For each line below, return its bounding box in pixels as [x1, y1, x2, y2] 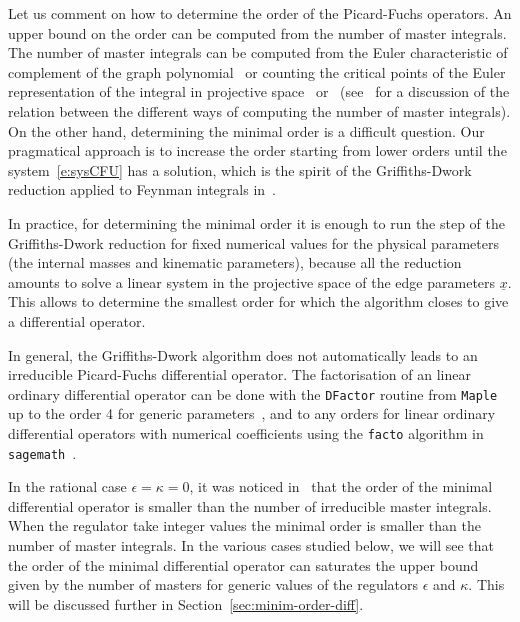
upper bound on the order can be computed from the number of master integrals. [8, 22, 507, 43]
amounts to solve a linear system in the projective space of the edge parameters [8, 271, 496, 292]
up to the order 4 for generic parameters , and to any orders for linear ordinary [8, 403, 496, 424]
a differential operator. [8, 310, 146, 331]
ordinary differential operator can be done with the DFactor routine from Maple [8, 383, 498, 404]
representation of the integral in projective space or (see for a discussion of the [8, 81, 510, 102]
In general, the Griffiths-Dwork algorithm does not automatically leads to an [8, 344, 478, 365]
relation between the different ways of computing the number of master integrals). [8, 100, 511, 121]
